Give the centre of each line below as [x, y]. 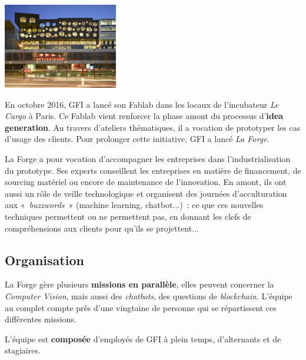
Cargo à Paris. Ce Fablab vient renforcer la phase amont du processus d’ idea [144, 116]
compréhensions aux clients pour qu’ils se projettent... [102, 228]
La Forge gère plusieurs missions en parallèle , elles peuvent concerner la [139, 284]
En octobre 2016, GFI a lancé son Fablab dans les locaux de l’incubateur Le [142, 104]
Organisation [44, 260]
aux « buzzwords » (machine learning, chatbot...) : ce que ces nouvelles [134, 205]
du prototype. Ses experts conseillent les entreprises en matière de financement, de [153, 170]
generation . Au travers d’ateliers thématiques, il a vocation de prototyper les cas [153, 127]
